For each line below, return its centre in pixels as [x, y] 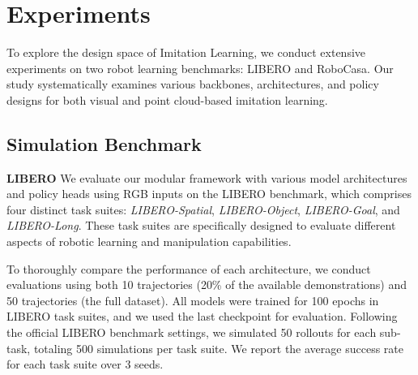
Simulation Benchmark [104, 143]
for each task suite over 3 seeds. [85, 364]
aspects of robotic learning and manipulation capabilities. [149, 241]
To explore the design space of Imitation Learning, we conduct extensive [186, 52]
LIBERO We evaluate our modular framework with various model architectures [207, 177]
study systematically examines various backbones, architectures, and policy [193, 84]
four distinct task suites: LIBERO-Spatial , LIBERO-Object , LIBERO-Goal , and [203, 209]
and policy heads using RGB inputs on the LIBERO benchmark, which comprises [209, 194]
